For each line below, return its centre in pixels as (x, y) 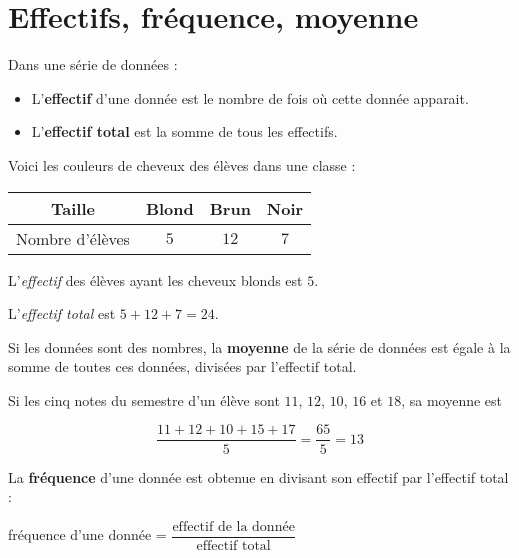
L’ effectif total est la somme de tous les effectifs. (184, 131)
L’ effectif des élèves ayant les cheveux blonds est (155, 279)
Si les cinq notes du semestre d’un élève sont (144, 399)
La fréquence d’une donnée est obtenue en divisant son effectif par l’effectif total (258, 476)
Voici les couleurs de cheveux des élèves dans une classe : (182, 164)
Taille (72, 208)
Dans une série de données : (93, 64)
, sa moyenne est (452, 399)
